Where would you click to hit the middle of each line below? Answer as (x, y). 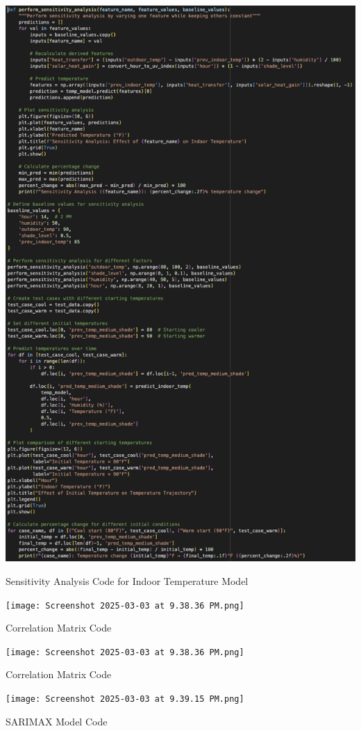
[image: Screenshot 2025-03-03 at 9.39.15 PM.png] (125, 699)
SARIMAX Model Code (57, 721)
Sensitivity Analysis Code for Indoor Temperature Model (127, 580)
